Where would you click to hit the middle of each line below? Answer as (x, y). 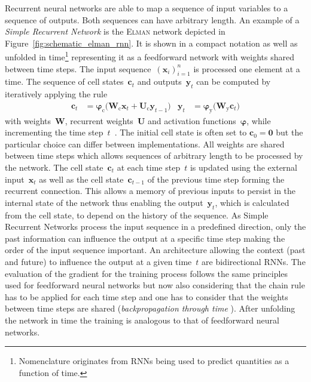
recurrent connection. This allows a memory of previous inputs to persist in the (150, 191)
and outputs (159, 81)
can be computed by (234, 81)
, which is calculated (252, 202)
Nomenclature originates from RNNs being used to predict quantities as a (154, 361)
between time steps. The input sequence (78, 68)
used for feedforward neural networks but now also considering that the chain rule (155, 285)
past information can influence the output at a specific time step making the (145, 238)
